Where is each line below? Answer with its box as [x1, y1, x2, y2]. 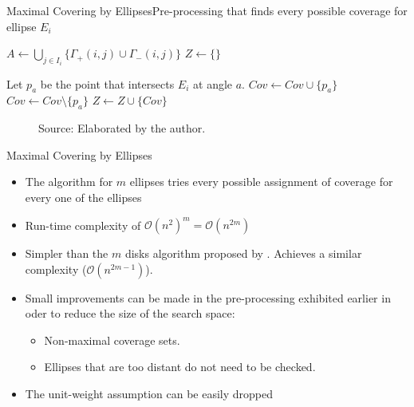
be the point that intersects [40, 75, 175, 92]
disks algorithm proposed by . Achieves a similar [124, 245, 362, 262]
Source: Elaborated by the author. [38, 120, 206, 136]
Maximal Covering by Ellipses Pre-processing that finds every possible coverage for [6, 2, 408, 18]
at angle [193, 75, 233, 92]
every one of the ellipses [25, 189, 142, 205]
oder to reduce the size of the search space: [25, 305, 235, 322]
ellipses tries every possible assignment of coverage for [129, 173, 393, 190]
